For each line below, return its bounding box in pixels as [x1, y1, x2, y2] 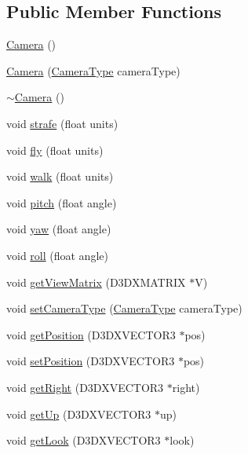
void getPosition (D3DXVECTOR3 [6, 326, 176, 342]
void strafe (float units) [6, 115, 119, 131]
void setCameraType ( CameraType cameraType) [6, 300, 243, 317]
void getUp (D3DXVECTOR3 [6, 405, 151, 422]
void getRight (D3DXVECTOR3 [6, 379, 164, 395]
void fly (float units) [6, 141, 104, 158]
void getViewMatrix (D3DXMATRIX [6, 273, 186, 290]
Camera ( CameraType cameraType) [6, 62, 181, 79]
